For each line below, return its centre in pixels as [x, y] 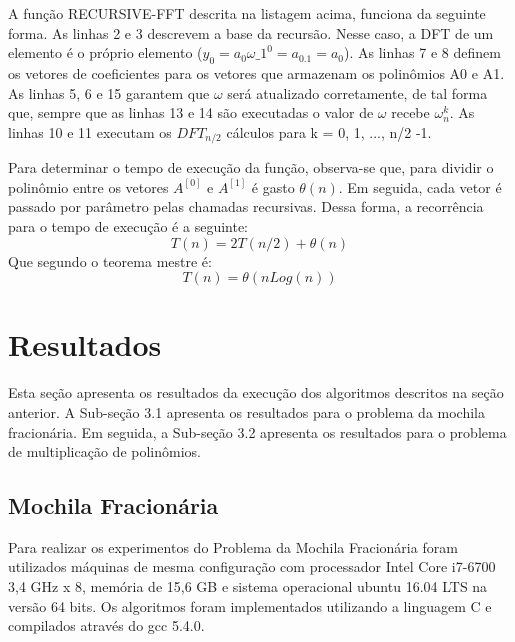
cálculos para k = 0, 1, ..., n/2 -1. [329, 131]
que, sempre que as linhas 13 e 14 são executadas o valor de [191, 112]
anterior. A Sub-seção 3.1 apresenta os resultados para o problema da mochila [246, 411]
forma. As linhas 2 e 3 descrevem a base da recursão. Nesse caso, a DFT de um [251, 32]
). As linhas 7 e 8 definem [422, 52]
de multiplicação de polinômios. [104, 451]
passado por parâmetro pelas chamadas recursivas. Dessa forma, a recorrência [246, 206]
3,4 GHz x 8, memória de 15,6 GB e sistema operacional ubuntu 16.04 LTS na [248, 586]
